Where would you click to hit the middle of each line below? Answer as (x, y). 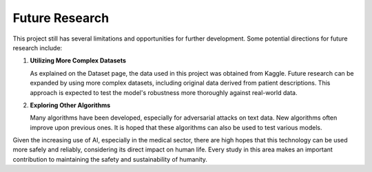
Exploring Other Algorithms (70, 105)
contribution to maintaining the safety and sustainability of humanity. (110, 159)
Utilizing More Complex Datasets (78, 61)
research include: (38, 47)
